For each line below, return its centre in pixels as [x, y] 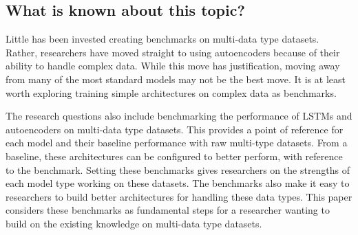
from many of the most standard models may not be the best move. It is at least [176, 79]
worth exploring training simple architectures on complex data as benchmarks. [171, 92]
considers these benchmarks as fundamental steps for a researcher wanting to [168, 210]
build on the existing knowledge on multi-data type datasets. [134, 223]
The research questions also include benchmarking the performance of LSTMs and [179, 116]
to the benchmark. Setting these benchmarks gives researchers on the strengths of [178, 169]
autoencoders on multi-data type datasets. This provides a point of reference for [175, 129]
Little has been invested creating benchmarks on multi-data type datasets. [162, 39]
